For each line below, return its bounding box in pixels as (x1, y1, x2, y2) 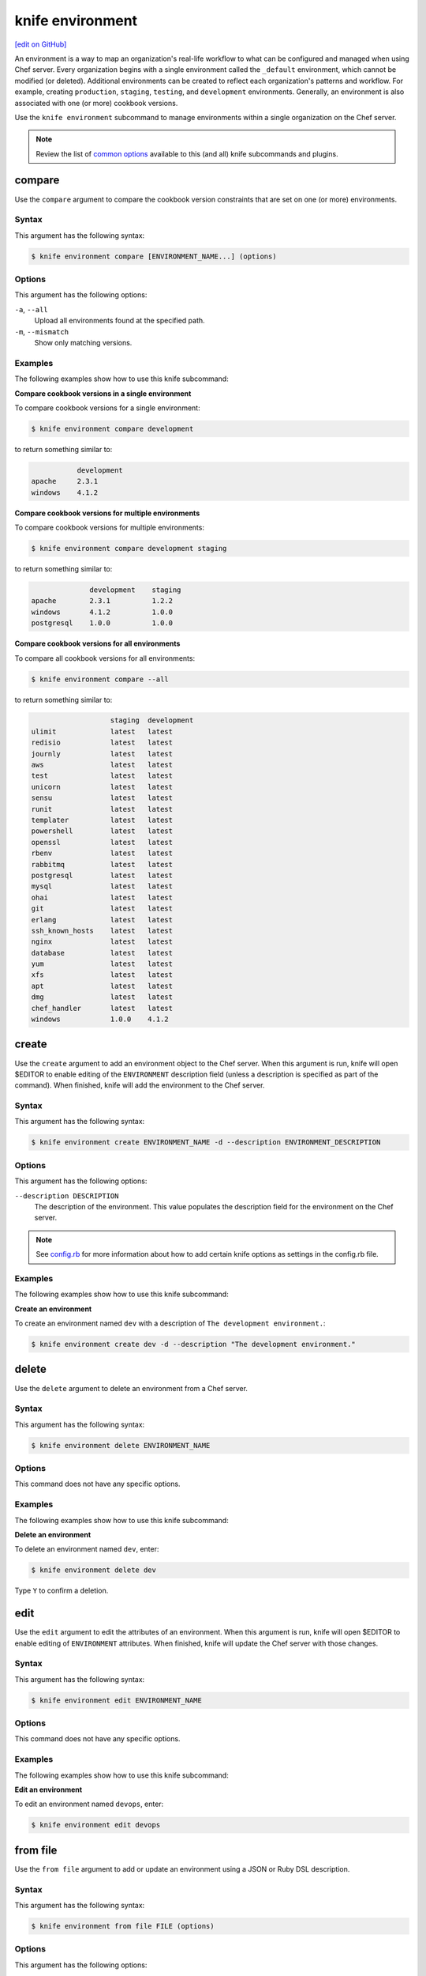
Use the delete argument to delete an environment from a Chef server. (14, 1383, 248, 1393)
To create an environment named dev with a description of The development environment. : (14, 1318, 326, 1328)
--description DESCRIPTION (14, 1191, 119, 1201)
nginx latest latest (31, 937, 174, 946)
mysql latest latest (31, 882, 174, 891)
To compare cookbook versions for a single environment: (14, 403, 200, 413)
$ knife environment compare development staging (31, 544, 227, 553)
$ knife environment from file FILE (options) (31, 1921, 215, 1930)
